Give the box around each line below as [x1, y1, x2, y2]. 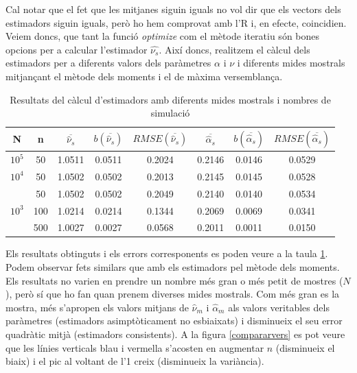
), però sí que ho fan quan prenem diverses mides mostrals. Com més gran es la [5, 287, 340, 301]
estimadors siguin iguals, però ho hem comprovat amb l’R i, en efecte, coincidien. [5, 15, 347, 29]
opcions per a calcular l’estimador [5, 42, 148, 56]
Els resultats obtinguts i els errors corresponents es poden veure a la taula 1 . [5, 246, 328, 261]
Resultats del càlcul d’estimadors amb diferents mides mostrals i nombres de [10, 92, 331, 106]
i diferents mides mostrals [237, 56, 345, 70]
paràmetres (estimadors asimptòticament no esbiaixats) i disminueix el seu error [5, 313, 343, 328]
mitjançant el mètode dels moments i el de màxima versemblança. [5, 69, 283, 83]
